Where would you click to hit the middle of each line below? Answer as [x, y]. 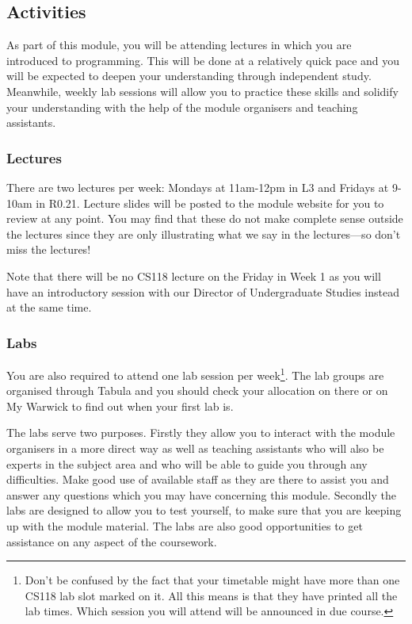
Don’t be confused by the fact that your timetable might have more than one [212, 580]
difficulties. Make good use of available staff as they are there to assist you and [198, 479]
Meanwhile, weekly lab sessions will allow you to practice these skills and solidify [202, 91]
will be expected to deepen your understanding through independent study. [189, 76]
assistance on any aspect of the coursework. [112, 541]
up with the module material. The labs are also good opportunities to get [185, 525]
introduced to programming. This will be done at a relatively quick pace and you [203, 60]
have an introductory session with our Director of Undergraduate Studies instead [203, 291]
